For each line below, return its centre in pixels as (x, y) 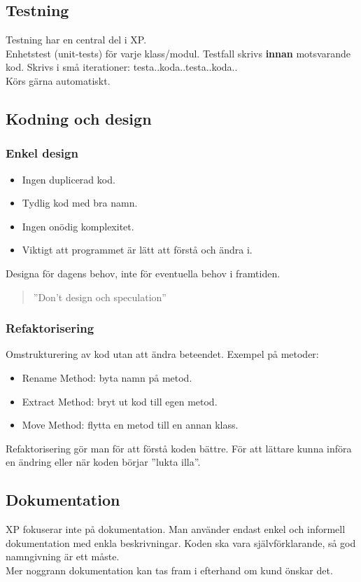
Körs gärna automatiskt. (58, 80)
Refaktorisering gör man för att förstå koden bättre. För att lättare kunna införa (179, 448)
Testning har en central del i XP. (76, 40)
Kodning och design (79, 118)
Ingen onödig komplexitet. (78, 226)
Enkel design (42, 153)
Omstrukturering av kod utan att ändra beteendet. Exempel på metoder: (162, 354)
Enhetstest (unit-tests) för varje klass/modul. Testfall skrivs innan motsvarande (178, 53)
